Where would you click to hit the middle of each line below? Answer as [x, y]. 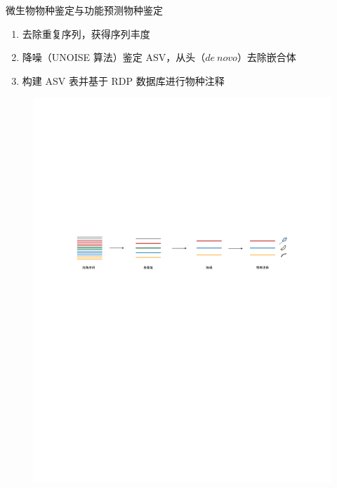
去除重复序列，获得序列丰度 [86, 33]
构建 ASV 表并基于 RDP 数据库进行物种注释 [123, 80]
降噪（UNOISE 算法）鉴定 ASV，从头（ [114, 57]
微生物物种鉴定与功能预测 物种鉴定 [84, 10]
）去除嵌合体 [266, 57]
